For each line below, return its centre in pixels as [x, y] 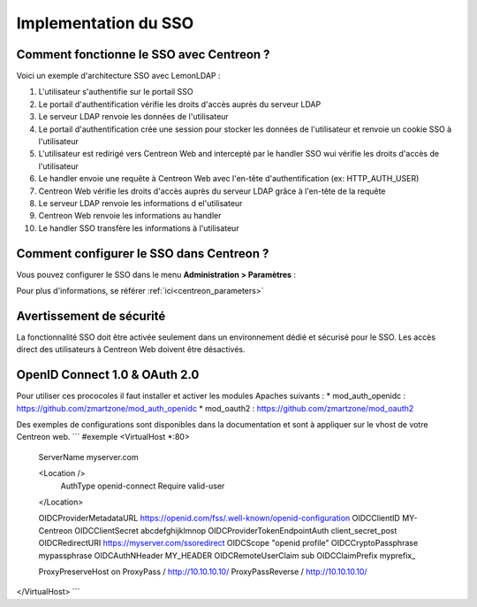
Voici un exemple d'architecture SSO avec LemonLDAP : [118, 76]
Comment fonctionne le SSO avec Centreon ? [143, 54]
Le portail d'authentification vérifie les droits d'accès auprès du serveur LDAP [180, 104]
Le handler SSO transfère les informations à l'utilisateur [139, 228]
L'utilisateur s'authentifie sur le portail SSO [116, 92]
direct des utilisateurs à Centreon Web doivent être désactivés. [131, 350]
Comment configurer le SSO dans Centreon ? [143, 254]
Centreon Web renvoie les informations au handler [130, 216]
